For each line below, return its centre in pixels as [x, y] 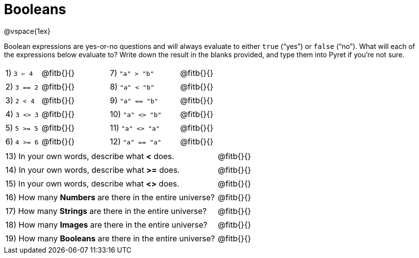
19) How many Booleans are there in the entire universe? [110, 238]
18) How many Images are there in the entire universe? [106, 224]
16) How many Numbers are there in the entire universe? [110, 197]
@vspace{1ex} [27, 31]
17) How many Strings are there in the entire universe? [106, 211]
